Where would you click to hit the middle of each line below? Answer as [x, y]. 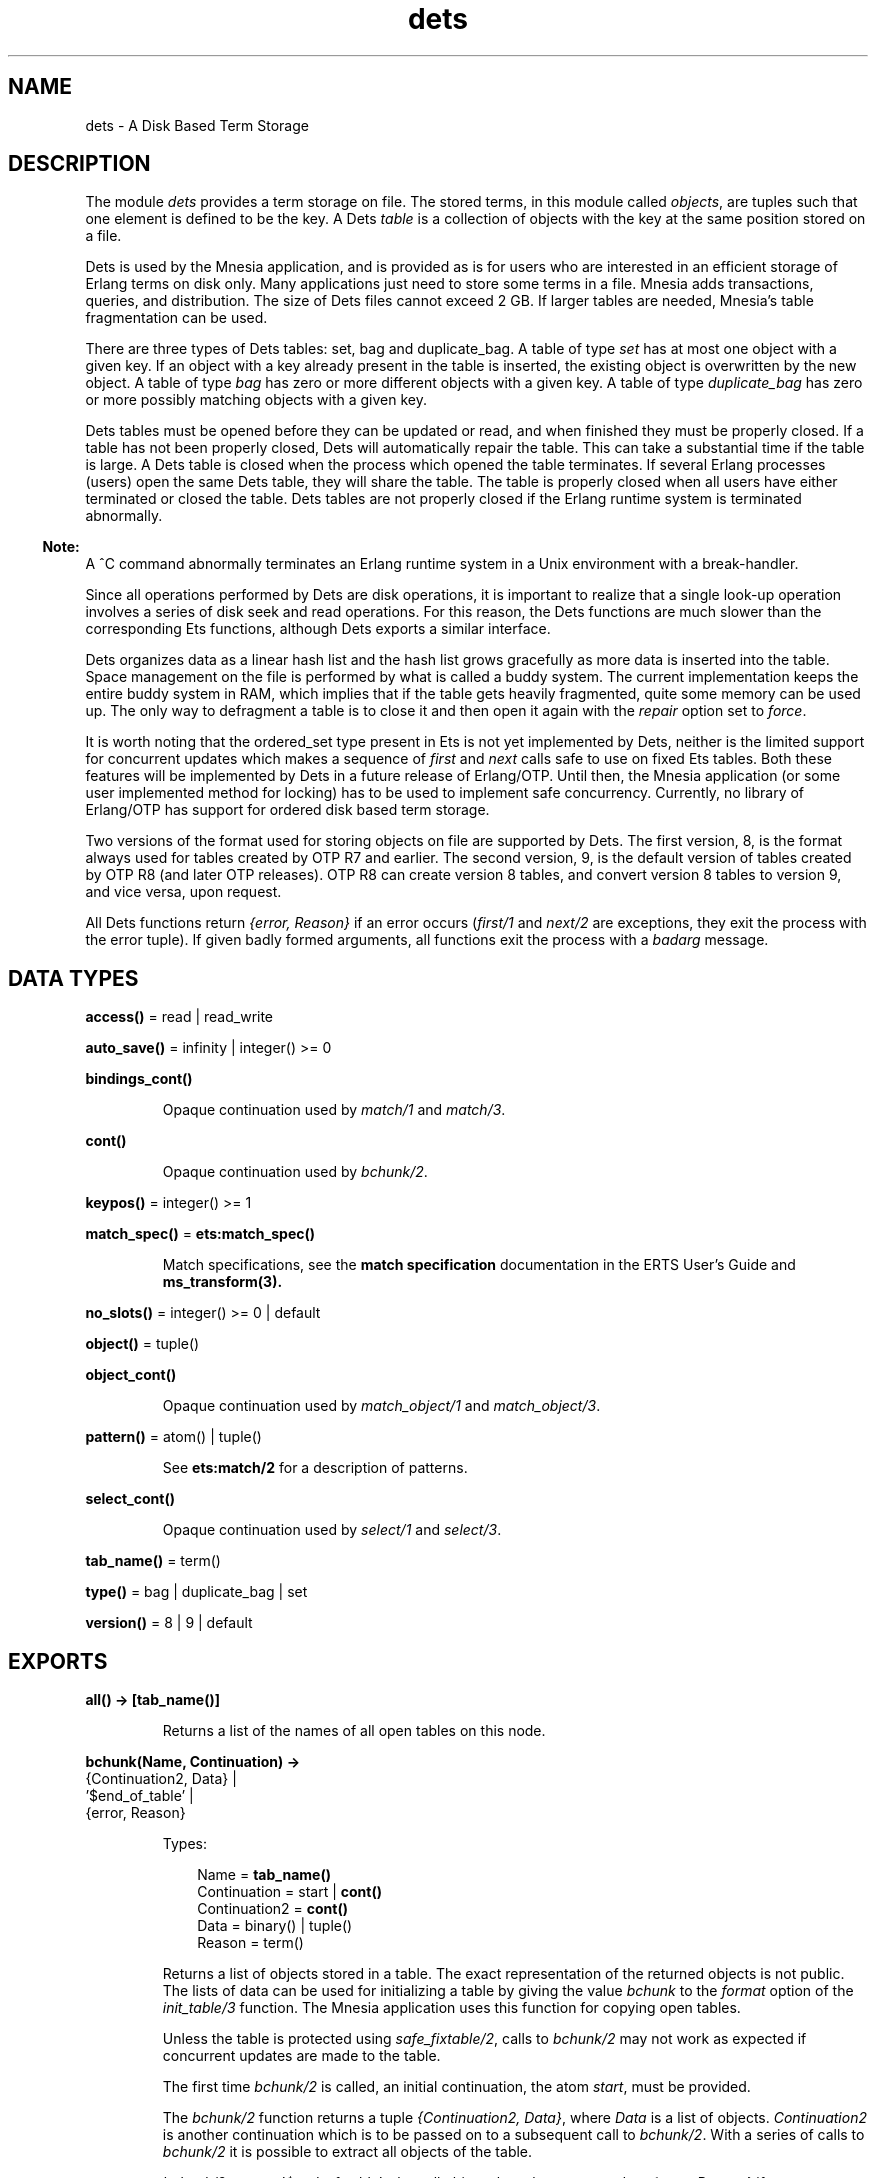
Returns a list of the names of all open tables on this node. [354, 1731]
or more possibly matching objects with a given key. [256, 400]
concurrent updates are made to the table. [301, 2056]
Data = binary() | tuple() [275, 1926]
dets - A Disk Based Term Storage [197, 125]
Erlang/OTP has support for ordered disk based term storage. [287, 810]
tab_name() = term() [153, 1561]
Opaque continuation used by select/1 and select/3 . [332, 1530]
